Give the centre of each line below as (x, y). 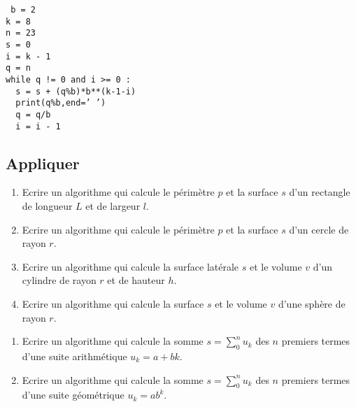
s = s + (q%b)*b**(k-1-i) (76, 91)
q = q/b (33, 114)
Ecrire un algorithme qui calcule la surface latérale (130, 266)
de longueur (47, 206)
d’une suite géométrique (73, 395)
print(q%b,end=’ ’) (61, 103)
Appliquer (43, 163)
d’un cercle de (319, 229)
